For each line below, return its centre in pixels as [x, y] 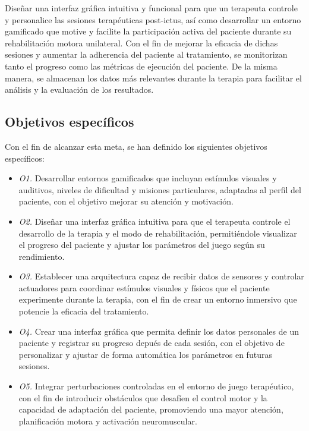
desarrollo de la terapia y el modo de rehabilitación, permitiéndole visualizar [158, 233]
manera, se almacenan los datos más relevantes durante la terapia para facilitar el [153, 78]
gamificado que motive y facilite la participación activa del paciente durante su [148, 31]
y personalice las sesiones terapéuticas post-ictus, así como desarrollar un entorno [153, 19]
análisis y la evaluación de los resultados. [79, 89]
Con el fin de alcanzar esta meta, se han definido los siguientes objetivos [136, 146]
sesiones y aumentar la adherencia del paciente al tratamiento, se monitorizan [146, 54]
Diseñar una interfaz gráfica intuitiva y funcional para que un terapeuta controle [151, 8]
